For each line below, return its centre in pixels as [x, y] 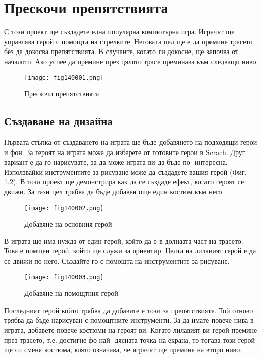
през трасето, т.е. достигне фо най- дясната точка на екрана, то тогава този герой [129, 340]
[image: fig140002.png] [64, 208]
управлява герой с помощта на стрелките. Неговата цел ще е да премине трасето [128, 41]
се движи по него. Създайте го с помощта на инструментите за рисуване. [117, 260]
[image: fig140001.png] [64, 78]
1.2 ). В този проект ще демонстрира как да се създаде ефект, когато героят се [124, 182]
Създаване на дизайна [58, 121]
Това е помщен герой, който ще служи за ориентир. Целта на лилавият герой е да [130, 251]
